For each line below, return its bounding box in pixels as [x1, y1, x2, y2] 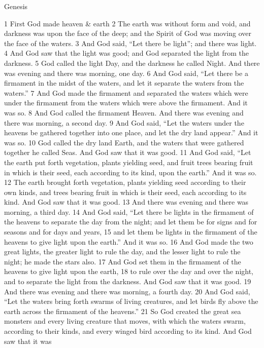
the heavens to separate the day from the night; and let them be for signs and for [4, 216, 257, 227]
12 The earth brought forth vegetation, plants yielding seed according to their [4, 177, 246, 187]
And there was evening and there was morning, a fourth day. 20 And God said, [4, 286, 250, 296]
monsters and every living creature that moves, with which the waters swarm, [4, 316, 246, 326]
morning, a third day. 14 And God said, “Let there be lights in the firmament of [4, 206, 254, 217]
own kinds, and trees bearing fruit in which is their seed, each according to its [4, 186, 247, 197]
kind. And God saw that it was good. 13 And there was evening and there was [4, 197, 249, 207]
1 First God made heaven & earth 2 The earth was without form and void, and [4, 18, 251, 28]
